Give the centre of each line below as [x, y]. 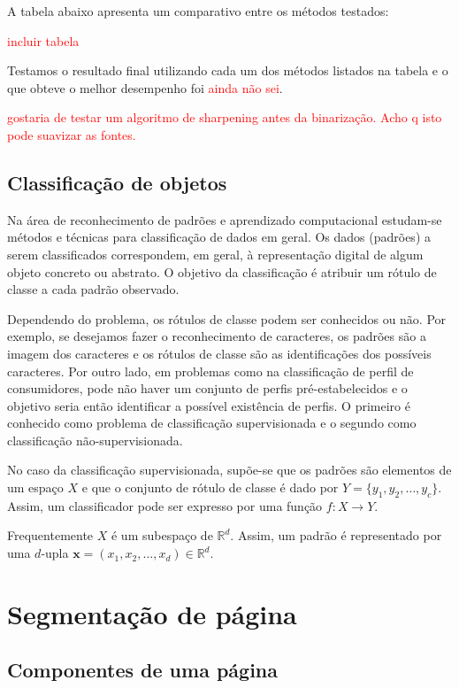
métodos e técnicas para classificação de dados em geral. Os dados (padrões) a [219, 237]
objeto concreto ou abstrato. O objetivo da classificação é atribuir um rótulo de [222, 271]
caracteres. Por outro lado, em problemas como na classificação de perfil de [210, 371]
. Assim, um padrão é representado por [336, 535]
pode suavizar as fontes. [72, 134]
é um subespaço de [162, 535]
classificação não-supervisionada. [95, 440]
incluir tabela [43, 40]
